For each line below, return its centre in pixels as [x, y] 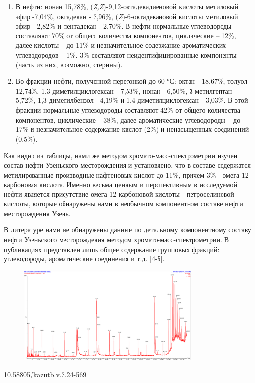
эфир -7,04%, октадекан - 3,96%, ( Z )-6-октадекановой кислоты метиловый [127, 16]
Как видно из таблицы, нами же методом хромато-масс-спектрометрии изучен [121, 155]
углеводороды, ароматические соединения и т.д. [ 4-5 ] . [84, 259]
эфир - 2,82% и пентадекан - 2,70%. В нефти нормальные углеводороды [124, 26]
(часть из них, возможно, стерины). [69, 64]
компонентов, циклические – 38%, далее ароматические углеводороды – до [128, 119]
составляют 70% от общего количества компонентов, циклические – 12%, [126, 35]
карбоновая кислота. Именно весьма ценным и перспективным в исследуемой [121, 184]
